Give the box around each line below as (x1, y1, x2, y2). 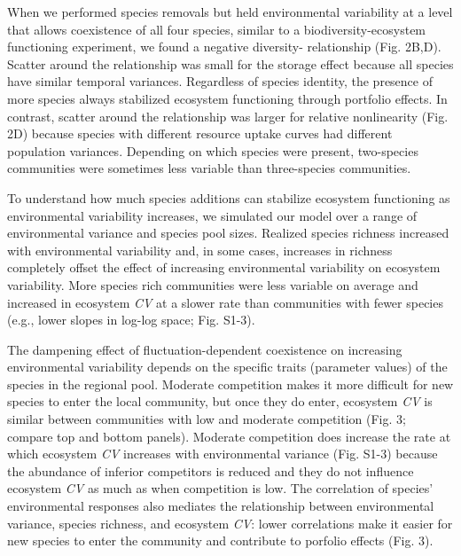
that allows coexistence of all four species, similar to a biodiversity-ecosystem (7, 20, 426, 38)
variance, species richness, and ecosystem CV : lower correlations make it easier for (7, 513, 453, 532)
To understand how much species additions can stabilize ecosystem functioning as (7, 188, 450, 207)
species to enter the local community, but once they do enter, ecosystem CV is (7, 392, 433, 411)
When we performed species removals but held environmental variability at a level (7, 3, 453, 20)
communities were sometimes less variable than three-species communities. (7, 159, 411, 177)
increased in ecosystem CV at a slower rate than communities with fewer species (7, 293, 443, 311)
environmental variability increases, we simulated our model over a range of (7, 206, 418, 224)
